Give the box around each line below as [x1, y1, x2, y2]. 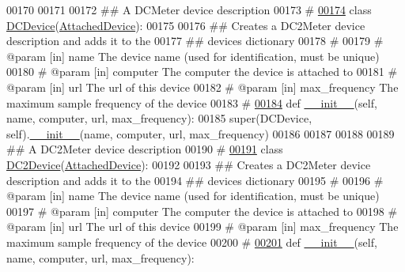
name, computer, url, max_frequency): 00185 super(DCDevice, [6, 110, 312, 127]
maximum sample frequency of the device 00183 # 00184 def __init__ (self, [6, 94, 377, 111]
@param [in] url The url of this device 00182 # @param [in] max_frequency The [6, 78, 399, 95]
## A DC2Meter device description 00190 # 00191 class [6, 141, 283, 157]
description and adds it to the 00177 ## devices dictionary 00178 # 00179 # [6, 32, 384, 49]
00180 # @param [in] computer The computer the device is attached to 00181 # [6, 63, 398, 80]
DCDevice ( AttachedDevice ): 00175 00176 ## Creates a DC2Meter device [6, 17, 365, 33]
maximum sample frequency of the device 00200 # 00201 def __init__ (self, [6, 233, 377, 250]
